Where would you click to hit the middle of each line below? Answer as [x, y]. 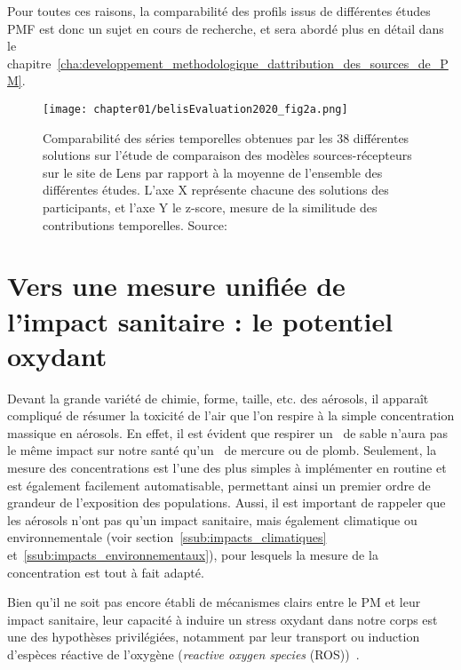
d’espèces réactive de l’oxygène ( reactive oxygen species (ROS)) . [183, 654]
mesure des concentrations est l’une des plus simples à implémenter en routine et [227, 468]
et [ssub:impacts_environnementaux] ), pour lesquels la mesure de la [193, 555]
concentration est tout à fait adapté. [106, 572]
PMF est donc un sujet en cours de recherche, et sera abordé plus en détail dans [226, 28]
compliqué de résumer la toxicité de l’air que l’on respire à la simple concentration [231, 415]
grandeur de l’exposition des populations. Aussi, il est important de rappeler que [227, 502]
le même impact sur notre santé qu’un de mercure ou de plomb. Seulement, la [222, 450]
